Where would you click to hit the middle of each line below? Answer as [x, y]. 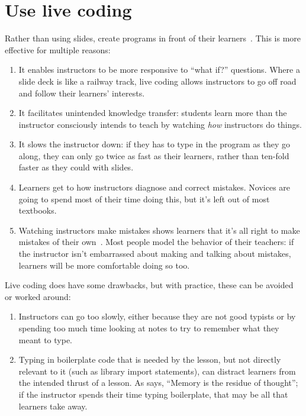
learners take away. [53, 406]
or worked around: [38, 296]
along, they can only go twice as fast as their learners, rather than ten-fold [154, 155]
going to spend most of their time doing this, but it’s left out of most [144, 199]
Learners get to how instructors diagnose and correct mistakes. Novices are [154, 187]
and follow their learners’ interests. [82, 93]
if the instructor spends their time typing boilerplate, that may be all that [153, 394]
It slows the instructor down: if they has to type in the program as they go [154, 144]
